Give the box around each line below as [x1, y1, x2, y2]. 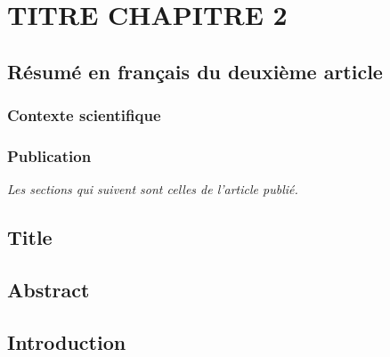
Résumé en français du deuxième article [7, 57, 383, 85]
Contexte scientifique [7, 104, 161, 126]
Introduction [7, 328, 126, 355]
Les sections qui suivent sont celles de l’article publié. [7, 180, 298, 199]
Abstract [7, 275, 90, 303]
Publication [7, 144, 92, 166]
